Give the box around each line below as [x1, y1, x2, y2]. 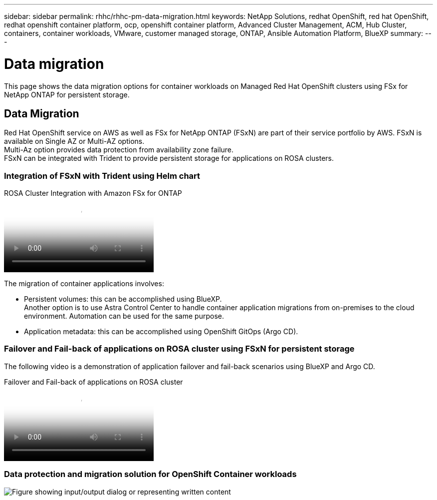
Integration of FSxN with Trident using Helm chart [4, 170, 201, 181]
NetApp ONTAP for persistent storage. [4, 90, 130, 99]
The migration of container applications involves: [4, 279, 164, 288]
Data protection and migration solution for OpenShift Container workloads [4, 469, 297, 480]
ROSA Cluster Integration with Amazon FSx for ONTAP [4, 189, 182, 198]
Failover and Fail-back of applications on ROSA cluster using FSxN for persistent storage [4, 344, 355, 354]
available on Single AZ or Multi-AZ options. [4, 137, 145, 146]
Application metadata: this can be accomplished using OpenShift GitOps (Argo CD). [24, 327, 298, 336]
